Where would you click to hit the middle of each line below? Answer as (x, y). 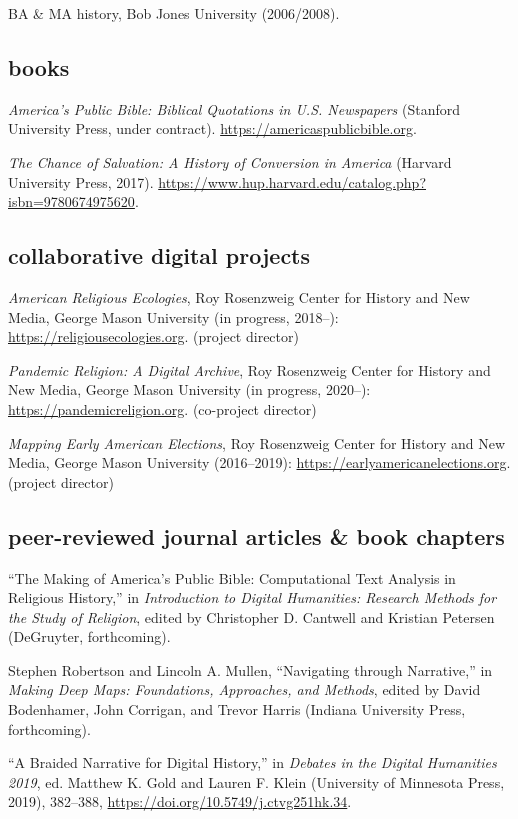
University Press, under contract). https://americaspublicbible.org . (212, 128)
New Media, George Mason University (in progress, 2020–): (189, 389)
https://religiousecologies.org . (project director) (153, 336)
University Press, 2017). (81, 181)
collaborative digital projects (159, 255)
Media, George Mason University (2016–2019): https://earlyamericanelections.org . (259, 462)
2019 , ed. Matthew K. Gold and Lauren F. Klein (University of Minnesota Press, (256, 781)
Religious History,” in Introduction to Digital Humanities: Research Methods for (252, 597)
